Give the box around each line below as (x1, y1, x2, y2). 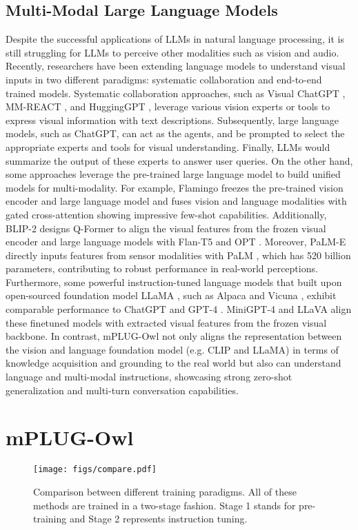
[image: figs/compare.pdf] (33, 465, 157, 475)
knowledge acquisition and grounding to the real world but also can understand (6, 356, 341, 370)
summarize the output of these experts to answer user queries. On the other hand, (6, 153, 353, 167)
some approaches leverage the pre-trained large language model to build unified (6, 167, 341, 181)
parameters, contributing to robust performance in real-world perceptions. (6, 261, 318, 276)
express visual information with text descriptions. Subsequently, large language (6, 112, 339, 127)
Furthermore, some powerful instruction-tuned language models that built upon (6, 274, 342, 289)
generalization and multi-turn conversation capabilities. (6, 383, 239, 397)
